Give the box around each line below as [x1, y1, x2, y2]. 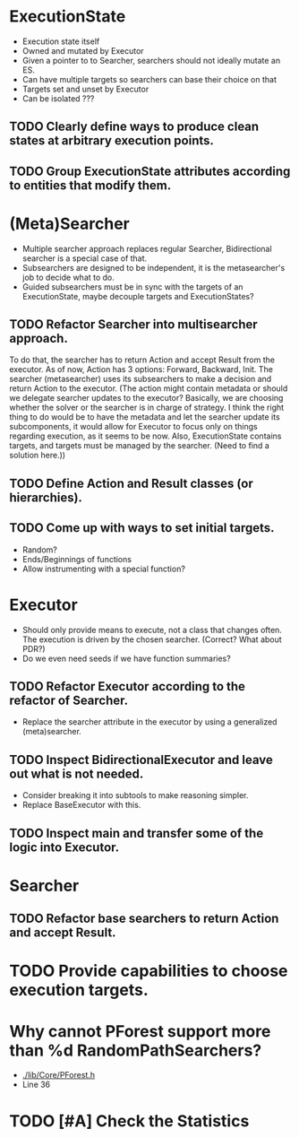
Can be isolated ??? [21, 92, 95, 104]
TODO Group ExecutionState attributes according [9, 163, 291, 178]
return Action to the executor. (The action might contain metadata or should [9, 383, 288, 394]
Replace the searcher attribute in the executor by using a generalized [21, 717, 278, 727]
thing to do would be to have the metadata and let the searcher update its [9, 412, 280, 422]
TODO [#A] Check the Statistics [9, 1110, 250, 1131]
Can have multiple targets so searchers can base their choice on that [21, 74, 278, 84]
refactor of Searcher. [9, 693, 129, 708]
